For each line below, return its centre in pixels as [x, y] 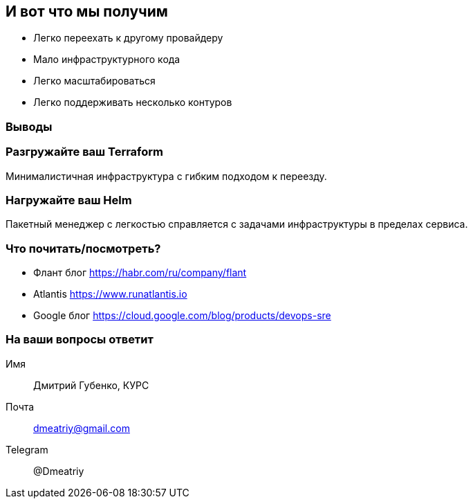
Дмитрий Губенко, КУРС [91, 385]
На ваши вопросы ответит [80, 340]
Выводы [29, 126]
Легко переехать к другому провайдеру [128, 38]
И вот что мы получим [87, 11]
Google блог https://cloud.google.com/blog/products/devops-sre [182, 316]
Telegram [27, 449]
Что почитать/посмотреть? [83, 248]
